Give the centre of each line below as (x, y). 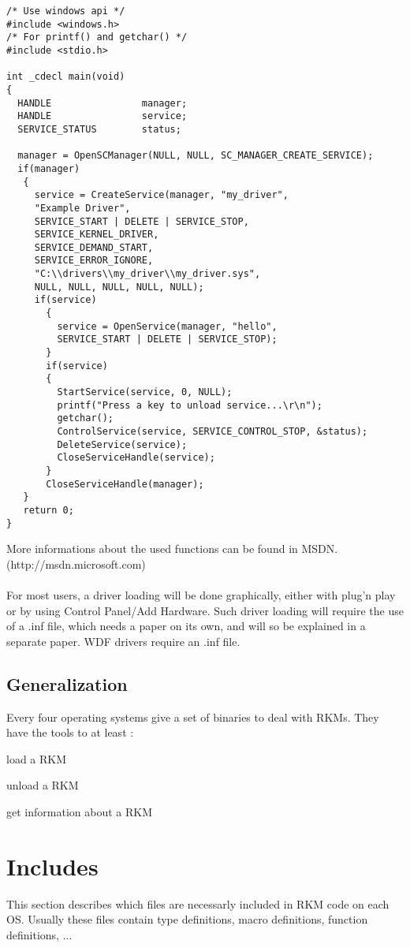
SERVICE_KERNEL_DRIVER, (97, 235)
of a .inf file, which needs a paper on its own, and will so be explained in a (186, 626)
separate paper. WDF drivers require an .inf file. (123, 641)
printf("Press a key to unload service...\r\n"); (190, 405)
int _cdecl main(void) (66, 77)
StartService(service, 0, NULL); (145, 392)
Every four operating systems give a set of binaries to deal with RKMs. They (193, 717)
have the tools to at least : (70, 732)
